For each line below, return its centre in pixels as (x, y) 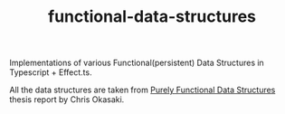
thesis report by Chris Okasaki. (67, 100)
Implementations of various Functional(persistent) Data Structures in (137, 63)
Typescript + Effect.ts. (51, 72)
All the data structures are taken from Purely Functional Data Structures (142, 90)
